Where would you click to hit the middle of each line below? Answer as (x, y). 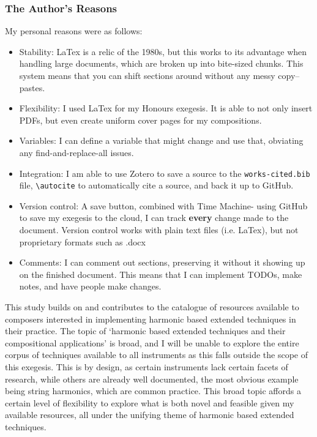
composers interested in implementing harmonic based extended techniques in (151, 319)
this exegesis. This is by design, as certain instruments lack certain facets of (147, 367)
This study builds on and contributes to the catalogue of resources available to (152, 307)
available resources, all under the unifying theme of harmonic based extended (150, 415)
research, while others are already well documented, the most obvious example (152, 379)
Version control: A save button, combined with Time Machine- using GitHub (163, 205)
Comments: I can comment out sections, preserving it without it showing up (162, 262)
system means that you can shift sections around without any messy (147, 75)
